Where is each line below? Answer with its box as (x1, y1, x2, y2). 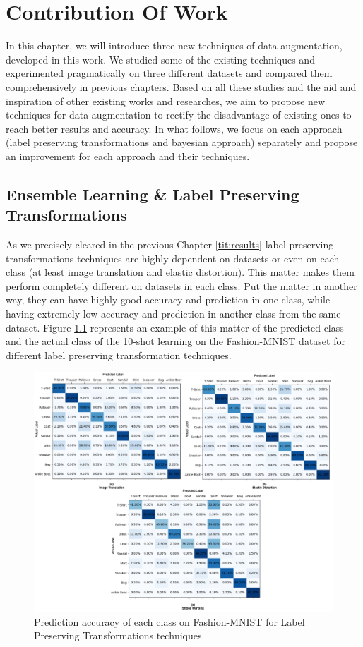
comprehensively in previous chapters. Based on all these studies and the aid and (6, 79, 357, 94)
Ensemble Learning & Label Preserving (6, 183, 299, 205)
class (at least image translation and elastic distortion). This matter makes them (6, 265, 355, 279)
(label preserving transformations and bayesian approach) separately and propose (6, 135, 358, 150)
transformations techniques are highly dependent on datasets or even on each (6, 250, 340, 265)
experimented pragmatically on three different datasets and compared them (6, 66, 333, 80)
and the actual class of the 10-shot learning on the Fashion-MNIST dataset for (6, 334, 345, 349)
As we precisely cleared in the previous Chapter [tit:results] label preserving (6, 237, 334, 252)
